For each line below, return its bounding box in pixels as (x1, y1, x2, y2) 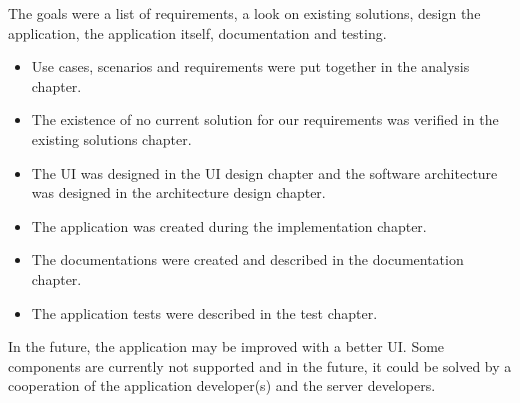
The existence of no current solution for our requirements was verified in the (31, 109, 499, 130)
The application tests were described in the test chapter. (31, 302, 378, 323)
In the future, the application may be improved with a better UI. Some (8, 336, 445, 357)
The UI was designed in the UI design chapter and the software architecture (31, 162, 498, 183)
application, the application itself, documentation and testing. (8, 22, 387, 43)
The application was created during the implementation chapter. (31, 215, 427, 236)
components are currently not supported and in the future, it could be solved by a (8, 355, 512, 376)
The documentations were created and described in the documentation (31, 249, 464, 270)
